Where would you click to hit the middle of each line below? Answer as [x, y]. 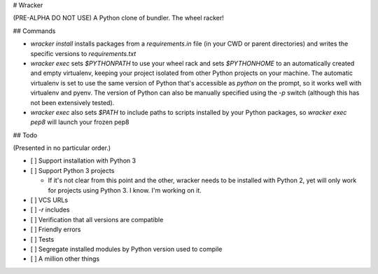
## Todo [25, 135]
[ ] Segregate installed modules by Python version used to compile [126, 249]
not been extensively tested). [72, 102]
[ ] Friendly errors [56, 230]
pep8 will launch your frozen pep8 [80, 122]
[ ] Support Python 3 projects [72, 170]
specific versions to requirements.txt [83, 53]
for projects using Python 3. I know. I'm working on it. [125, 190]
